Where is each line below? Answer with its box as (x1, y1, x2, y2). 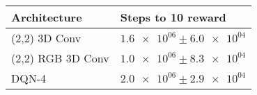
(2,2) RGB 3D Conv (11, 50, 109, 66)
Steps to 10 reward (120, 9, 226, 25)
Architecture (11, 9, 82, 25)
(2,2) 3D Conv (11, 30, 81, 46)
